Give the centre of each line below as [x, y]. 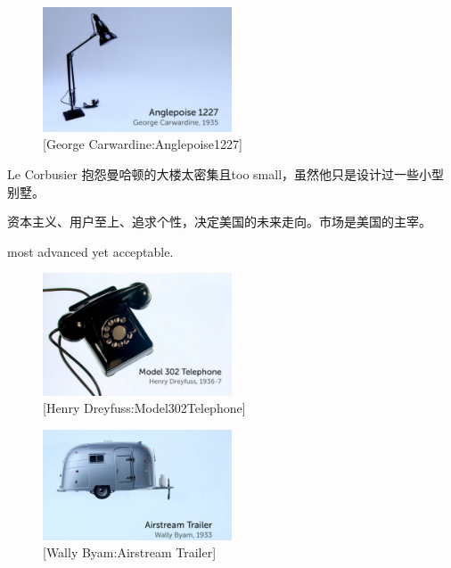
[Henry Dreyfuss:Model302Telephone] [144, 408]
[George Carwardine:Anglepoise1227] [143, 144]
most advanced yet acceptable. [90, 251]
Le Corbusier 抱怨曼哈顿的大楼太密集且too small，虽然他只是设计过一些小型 [226, 173]
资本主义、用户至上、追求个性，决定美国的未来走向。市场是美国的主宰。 [219, 222]
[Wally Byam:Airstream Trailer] [130, 552]
